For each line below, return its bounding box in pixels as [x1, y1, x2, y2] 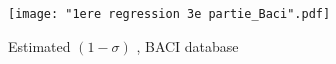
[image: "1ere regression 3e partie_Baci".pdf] [8, 7, 331, 21]
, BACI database [136, 35, 239, 56]
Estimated [8, 35, 71, 56]
